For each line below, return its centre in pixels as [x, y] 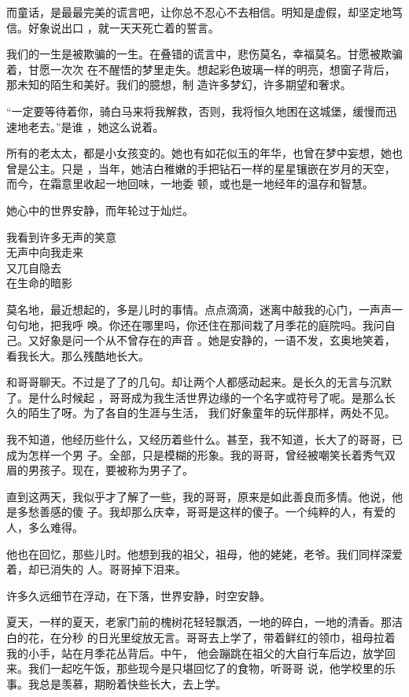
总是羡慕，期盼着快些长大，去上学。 [133, 683]
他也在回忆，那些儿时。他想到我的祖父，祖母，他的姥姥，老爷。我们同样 [193, 553]
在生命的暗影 [39, 283]
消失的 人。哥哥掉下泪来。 [118, 569]
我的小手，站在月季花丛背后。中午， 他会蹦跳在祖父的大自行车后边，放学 [195, 653]
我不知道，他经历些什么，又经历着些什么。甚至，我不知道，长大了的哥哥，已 [204, 439]
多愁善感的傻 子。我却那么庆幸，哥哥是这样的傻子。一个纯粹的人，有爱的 [206, 512]
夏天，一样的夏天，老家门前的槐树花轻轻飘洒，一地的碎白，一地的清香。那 [199, 622]
